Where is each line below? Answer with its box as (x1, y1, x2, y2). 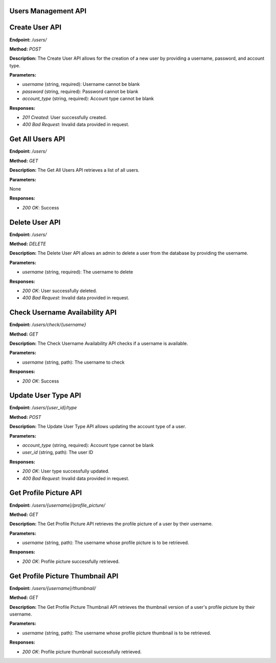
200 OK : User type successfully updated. (22, 468, 110, 475)
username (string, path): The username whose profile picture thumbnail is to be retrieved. (22, 630, 212, 636)
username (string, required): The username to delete (22, 269, 133, 275)
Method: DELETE (9, 241, 46, 247)
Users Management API (9, 7, 87, 15)
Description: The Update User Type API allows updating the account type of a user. (9, 423, 187, 430)
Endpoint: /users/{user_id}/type (9, 405, 77, 411)
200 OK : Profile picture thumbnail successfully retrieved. (22, 649, 142, 655)
